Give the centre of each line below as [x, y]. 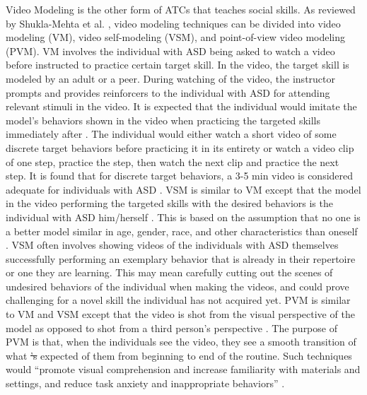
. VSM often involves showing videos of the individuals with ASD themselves [172, 245]
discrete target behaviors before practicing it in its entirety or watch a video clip [180, 147]
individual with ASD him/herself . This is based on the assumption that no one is [183, 217]
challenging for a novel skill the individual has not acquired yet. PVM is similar [178, 300]
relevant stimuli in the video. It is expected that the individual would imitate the [181, 106]
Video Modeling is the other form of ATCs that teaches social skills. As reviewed [181, 9]
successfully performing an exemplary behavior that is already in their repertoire [181, 258]
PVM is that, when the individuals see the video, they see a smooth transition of [181, 342]
